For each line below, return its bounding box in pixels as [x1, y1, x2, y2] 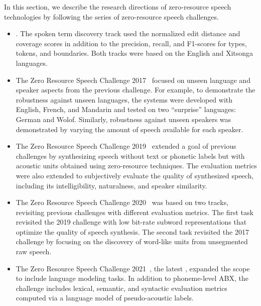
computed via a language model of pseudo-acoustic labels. [16, 292, 194, 303]
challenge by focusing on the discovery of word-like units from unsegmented [16, 236, 248, 247]
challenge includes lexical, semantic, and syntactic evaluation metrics [16, 282, 227, 293]
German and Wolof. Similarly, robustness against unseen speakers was [16, 114, 231, 124]
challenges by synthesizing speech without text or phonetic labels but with [16, 150, 245, 161]
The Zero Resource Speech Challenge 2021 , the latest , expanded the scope [16, 263, 250, 273]
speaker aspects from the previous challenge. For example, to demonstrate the [16, 84, 255, 95]
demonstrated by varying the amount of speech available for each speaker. [16, 124, 243, 134]
